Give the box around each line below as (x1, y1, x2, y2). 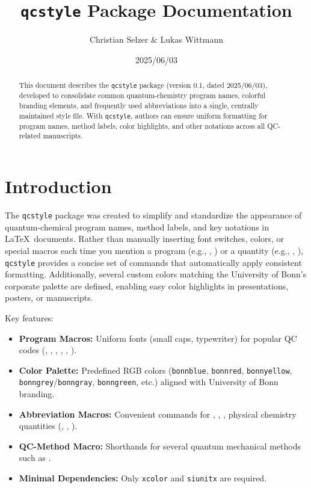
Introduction (5, 174, 112, 199)
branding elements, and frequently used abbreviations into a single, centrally (19, 100, 259, 111)
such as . (19, 451, 51, 464)
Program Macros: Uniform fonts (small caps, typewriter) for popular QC (19, 332, 297, 344)
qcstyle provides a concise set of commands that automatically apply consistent (5, 256, 302, 268)
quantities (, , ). (19, 419, 78, 432)
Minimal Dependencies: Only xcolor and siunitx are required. (19, 472, 267, 484)
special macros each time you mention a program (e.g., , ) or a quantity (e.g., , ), (5, 244, 304, 256)
